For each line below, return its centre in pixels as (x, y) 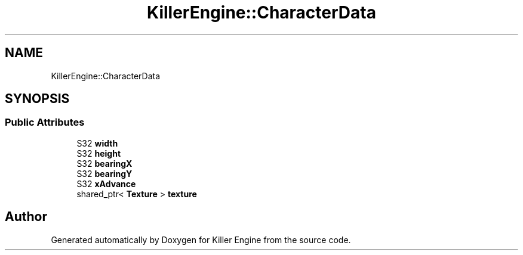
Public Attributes (45, 122)
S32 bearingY (104, 173)
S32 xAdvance (106, 184)
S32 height (99, 153)
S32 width (97, 143)
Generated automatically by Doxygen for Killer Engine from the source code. (201, 240)
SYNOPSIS (37, 99)
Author (26, 217)
